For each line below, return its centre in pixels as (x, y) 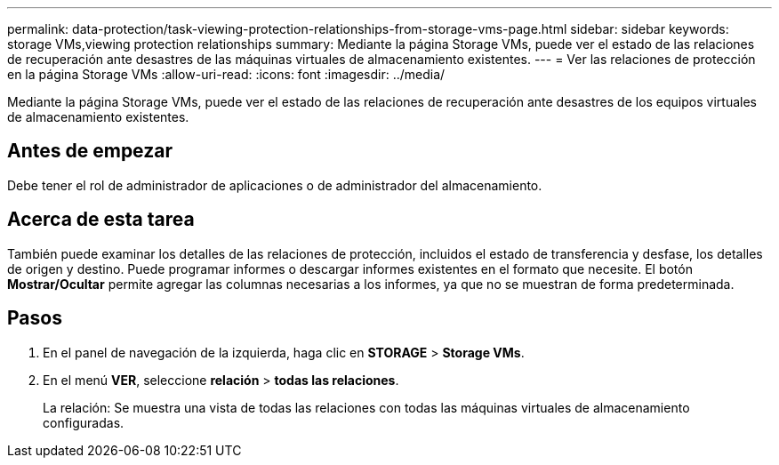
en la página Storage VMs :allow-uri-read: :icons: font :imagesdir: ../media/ (226, 74)
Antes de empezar (90, 151)
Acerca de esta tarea (101, 220)
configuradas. (84, 422)
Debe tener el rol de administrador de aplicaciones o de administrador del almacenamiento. (275, 185)
